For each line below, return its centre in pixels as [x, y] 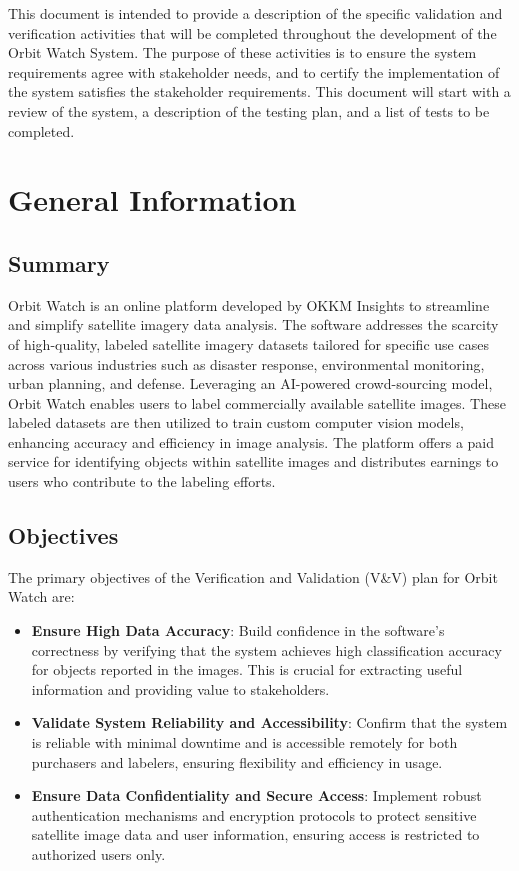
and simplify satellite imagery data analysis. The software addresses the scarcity [253, 324]
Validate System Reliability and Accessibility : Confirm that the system [269, 722]
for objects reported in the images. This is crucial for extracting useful [247, 669]
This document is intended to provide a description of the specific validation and [255, 13]
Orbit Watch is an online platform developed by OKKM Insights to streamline [249, 304]
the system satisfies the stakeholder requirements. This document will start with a [259, 91]
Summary [59, 262]
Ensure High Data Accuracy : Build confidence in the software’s [238, 630]
